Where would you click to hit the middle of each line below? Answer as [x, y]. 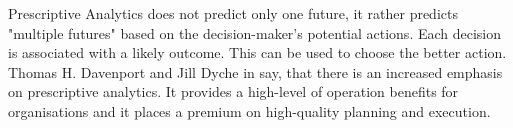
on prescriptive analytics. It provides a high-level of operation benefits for [233, 91]
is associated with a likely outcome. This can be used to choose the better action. [257, 52]
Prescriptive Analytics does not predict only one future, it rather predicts [233, 13]
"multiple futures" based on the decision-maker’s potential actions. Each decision [255, 32]
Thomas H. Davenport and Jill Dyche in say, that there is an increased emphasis [255, 71]
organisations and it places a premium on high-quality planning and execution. [249, 110]
